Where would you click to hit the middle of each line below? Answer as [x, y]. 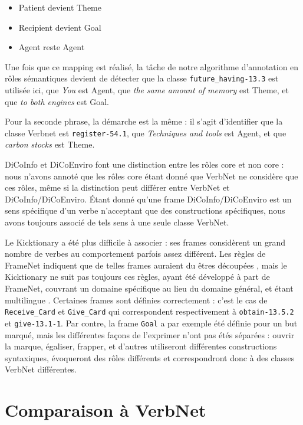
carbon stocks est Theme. [50, 144]
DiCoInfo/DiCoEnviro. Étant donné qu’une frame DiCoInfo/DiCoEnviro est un [148, 199]
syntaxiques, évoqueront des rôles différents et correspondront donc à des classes [150, 357]
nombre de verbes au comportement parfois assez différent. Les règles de [135, 254]
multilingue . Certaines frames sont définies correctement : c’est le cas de [136, 300]
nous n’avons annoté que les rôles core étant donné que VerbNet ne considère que [151, 176]
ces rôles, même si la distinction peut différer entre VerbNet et [117, 187]
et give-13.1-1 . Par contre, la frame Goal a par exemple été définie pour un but [151, 323]
